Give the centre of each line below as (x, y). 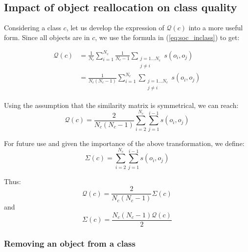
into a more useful (216, 28)
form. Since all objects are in (47, 37)
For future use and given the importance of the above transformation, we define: (124, 143)
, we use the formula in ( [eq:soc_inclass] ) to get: (167, 37)
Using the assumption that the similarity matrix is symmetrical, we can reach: (121, 105)
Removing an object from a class (70, 243)
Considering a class (33, 28)
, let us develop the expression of (115, 28)
